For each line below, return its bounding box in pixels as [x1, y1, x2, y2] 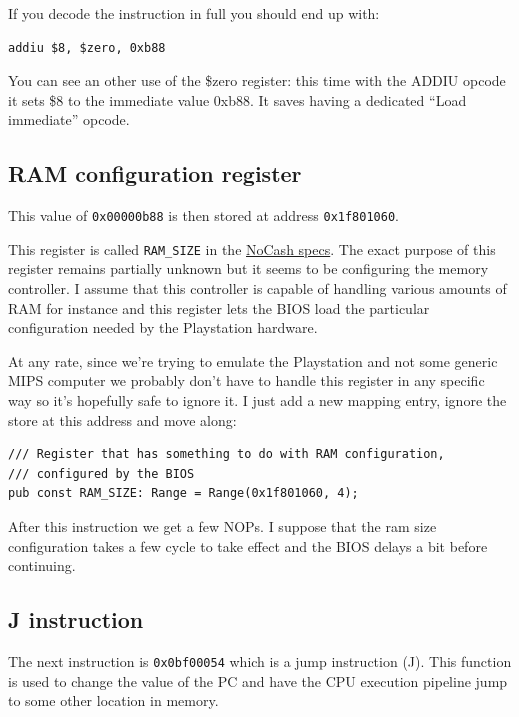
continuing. [8, 555, 76, 576]
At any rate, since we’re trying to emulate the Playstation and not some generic [8, 350, 498, 371]
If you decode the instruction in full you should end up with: [8, 3, 380, 23]
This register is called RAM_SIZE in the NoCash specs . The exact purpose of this [8, 238, 496, 259]
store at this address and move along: [8, 409, 237, 430]
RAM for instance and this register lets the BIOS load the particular [8, 297, 430, 318]
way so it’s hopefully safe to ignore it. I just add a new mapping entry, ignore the [8, 390, 507, 411]
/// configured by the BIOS [8, 466, 195, 481]
